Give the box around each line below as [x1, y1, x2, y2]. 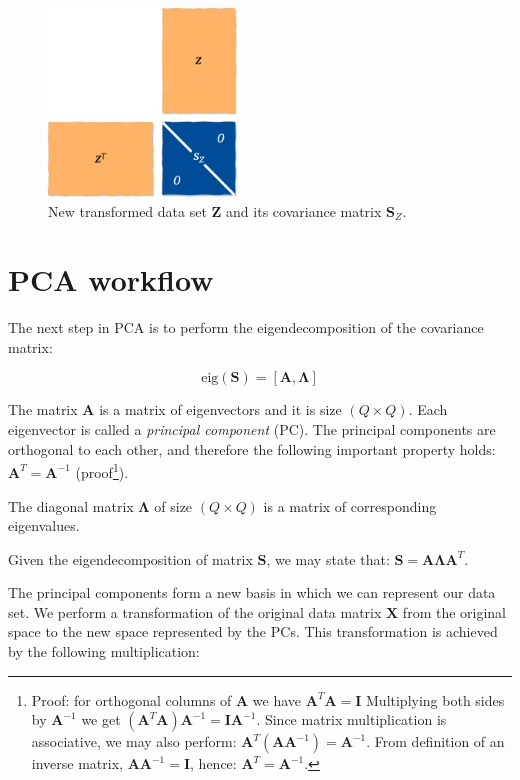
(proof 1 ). [75, 459, 129, 482]
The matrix [8, 399, 78, 420]
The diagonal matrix [8, 495, 134, 516]
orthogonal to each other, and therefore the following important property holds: [8, 438, 496, 459]
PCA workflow [8, 259, 214, 300]
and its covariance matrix [226, 200, 382, 221]
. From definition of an [366, 731, 505, 752]
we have [252, 689, 302, 710]
